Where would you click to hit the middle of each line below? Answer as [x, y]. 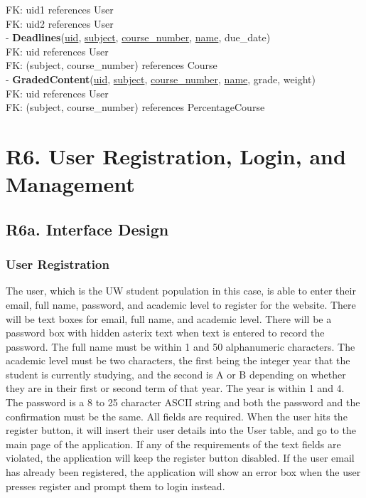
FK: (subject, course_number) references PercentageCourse [135, 107]
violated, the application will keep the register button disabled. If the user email [180, 458]
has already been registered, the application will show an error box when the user [183, 472]
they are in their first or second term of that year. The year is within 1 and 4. [175, 388]
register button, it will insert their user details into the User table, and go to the [181, 430]
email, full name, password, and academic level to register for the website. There [181, 304]
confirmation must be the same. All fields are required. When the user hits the [177, 416]
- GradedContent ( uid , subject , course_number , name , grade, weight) [161, 79]
